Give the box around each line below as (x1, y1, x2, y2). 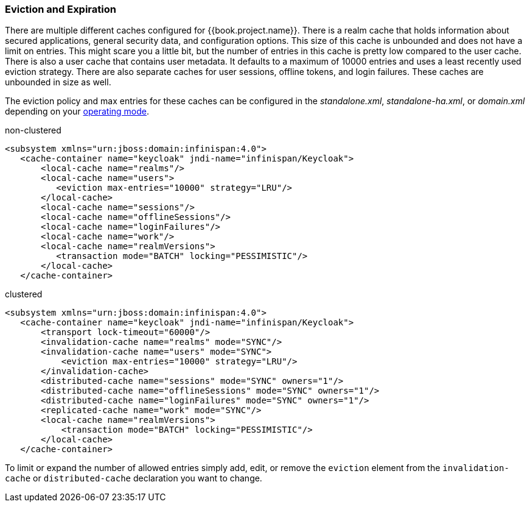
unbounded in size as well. (5, 77, 111, 88)
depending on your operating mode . (5, 106, 150, 117)
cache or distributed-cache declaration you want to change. (5, 473, 262, 484)
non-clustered (5, 125, 61, 136)
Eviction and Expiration (5, 3, 116, 15)
